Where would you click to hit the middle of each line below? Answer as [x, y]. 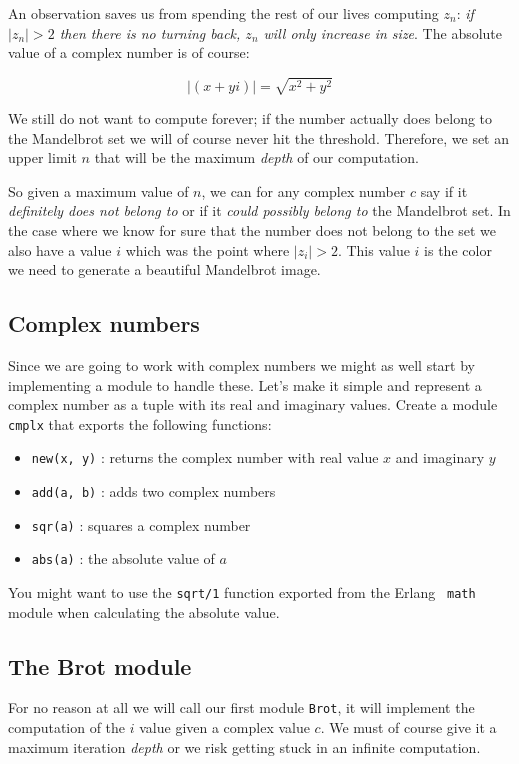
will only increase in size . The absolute [383, 32]
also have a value [60, 249]
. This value [373, 249]
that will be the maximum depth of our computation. [256, 157]
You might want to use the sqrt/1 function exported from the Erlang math [242, 591]
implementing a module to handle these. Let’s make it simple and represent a [245, 384]
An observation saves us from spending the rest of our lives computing [223, 13]
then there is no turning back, [150, 32]
